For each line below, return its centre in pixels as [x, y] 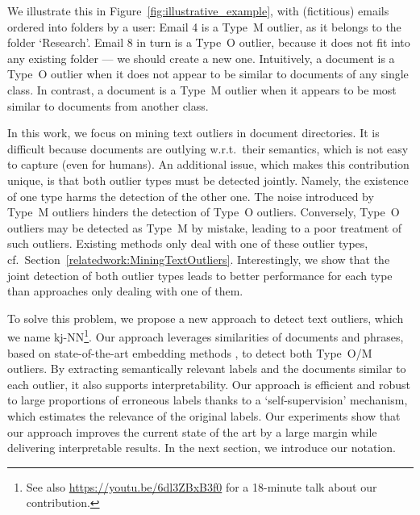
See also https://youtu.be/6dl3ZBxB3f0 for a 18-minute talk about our [202, 486]
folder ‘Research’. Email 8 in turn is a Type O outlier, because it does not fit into [209, 42]
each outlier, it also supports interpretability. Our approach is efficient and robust [209, 384]
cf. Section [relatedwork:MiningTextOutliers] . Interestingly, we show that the [199, 259]
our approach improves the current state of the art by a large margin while [192, 431]
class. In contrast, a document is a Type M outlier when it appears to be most [202, 89]
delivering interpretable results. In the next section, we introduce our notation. [202, 448]
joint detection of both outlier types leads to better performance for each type [200, 275]
